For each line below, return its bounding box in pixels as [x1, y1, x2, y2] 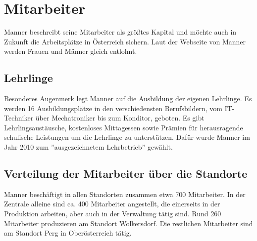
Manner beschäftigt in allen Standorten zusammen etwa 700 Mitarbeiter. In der [4, 189, 246, 199]
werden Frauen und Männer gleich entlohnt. [4, 46, 137, 56]
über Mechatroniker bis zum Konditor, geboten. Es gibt [35, 113, 205, 123]
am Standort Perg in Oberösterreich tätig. [4, 228, 132, 238]
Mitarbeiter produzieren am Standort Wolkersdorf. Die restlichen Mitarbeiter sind [4, 218, 253, 228]
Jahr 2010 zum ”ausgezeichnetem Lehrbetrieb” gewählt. [4, 142, 173, 152]
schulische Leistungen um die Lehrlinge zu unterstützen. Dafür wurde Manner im [4, 132, 250, 142]
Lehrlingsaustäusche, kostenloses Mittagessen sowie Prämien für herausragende [4, 122, 243, 132]
